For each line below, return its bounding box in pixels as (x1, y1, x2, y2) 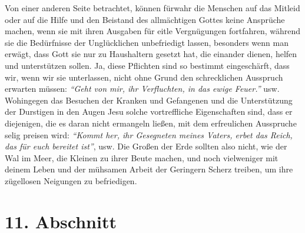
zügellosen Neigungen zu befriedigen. (5, 174, 137, 187)
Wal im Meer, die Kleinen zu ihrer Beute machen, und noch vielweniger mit (5, 151, 279, 164)
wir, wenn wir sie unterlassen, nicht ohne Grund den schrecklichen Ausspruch (5, 71, 283, 83)
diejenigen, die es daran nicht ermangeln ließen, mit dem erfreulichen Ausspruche (5, 116, 297, 129)
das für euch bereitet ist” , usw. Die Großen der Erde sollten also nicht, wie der (5, 140, 287, 152)
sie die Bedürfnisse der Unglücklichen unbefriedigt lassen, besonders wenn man (5, 36, 289, 48)
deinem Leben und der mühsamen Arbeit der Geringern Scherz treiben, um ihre (5, 163, 293, 175)
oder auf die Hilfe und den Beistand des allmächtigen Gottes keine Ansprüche (5, 13, 285, 25)
